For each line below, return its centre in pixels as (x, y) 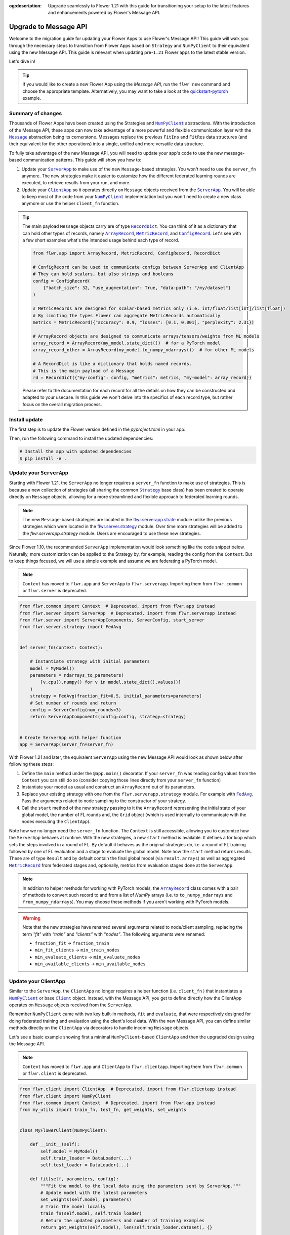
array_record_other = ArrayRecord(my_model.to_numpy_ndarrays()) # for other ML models (144, 350)
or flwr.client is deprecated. (55, 1073)
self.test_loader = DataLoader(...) (85, 1165)
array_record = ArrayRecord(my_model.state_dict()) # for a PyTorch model (127, 343)
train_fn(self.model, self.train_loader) (91, 1214)
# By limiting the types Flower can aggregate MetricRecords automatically (127, 315)
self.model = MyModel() (69, 1151)
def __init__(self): (55, 1144)
